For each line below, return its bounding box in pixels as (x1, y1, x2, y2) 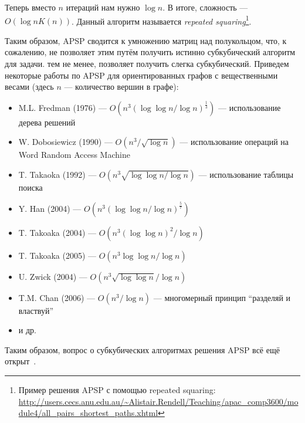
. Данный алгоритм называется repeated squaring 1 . (71, 13, 252, 27)
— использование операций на (179, 136, 289, 148)
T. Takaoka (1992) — (18, 168, 97, 180)
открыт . (5, 355, 36, 367)
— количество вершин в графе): (64, 80, 179, 93)
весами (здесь (5, 80, 54, 93)
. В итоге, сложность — (162, 1, 248, 13)
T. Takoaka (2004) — (18, 226, 97, 238)
